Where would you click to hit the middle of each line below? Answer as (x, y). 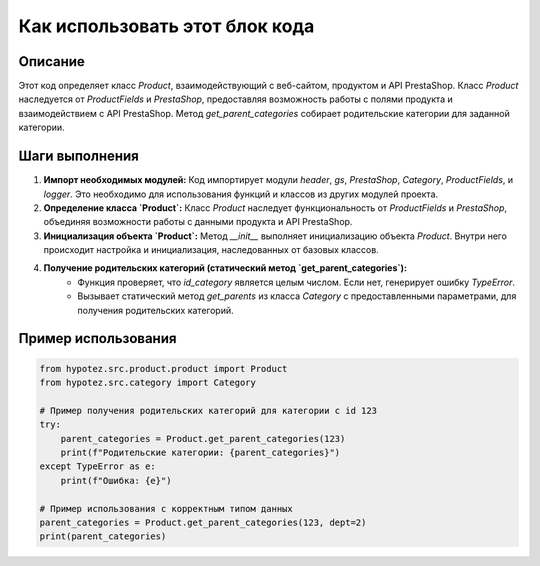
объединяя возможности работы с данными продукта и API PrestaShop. (198, 222)
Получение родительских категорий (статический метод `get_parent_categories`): (225, 268)
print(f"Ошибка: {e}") (116, 480)
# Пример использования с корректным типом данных (166, 508)
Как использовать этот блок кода (166, 26)
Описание (51, 61)
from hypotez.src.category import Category (148, 383)
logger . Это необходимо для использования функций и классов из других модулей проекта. (241, 194)
